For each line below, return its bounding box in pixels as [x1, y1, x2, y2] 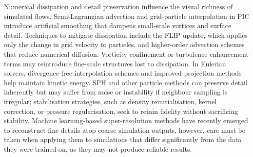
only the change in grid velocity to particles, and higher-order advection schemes [4, 39, 245, 49]
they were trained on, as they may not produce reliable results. [4, 143, 192, 154]
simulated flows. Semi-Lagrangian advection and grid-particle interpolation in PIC [4, 11, 250, 21]
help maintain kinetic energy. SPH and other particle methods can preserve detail [4, 77, 248, 87]
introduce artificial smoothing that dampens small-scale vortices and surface [4, 20, 232, 31]
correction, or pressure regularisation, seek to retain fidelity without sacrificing [4, 106, 238, 116]
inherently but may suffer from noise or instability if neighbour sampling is [4, 87, 228, 97]
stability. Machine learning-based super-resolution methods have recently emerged [4, 115, 248, 126]
